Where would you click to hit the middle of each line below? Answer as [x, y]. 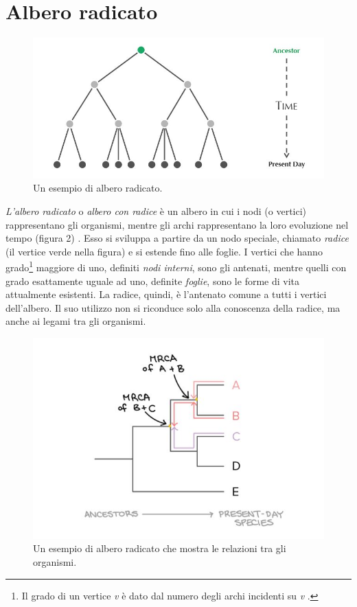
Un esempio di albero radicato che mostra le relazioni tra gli [160, 548]
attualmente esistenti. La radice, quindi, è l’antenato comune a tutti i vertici [166, 294]
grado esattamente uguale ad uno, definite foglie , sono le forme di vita [153, 280]
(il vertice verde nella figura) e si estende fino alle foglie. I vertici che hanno [164, 251]
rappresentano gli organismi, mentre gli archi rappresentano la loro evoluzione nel [177, 224]
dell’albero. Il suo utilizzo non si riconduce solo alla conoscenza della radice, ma [173, 307]
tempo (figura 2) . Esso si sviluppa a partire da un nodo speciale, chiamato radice [177, 238]
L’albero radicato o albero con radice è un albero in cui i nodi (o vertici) [156, 210]
